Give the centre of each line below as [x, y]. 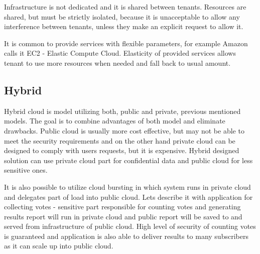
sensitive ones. [26, 170]
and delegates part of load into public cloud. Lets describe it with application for [128, 197]
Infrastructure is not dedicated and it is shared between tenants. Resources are [125, 7]
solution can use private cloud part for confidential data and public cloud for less [128, 160]
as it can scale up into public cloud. [59, 246]
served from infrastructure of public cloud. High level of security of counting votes [130, 226]
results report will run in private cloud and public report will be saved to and [123, 216]
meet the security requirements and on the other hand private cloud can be [120, 140]
